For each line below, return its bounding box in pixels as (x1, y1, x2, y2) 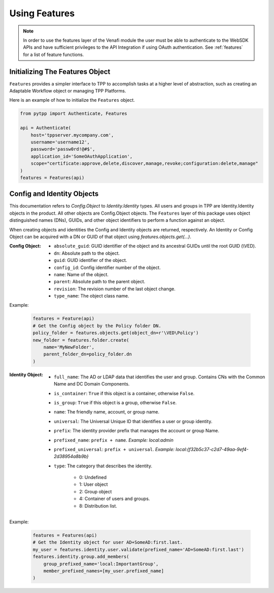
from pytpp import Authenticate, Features (20, 111, 127, 116)
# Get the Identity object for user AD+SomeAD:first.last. (32, 540, 183, 545)
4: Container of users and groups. (79, 496, 150, 502)
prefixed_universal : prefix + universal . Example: (54, 446, 175, 452)
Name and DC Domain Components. (54, 381, 130, 387)
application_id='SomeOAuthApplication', (30, 153, 133, 159)
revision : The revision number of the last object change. (54, 285, 176, 292)
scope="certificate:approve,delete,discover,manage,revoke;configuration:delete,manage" (30, 161, 258, 166)
